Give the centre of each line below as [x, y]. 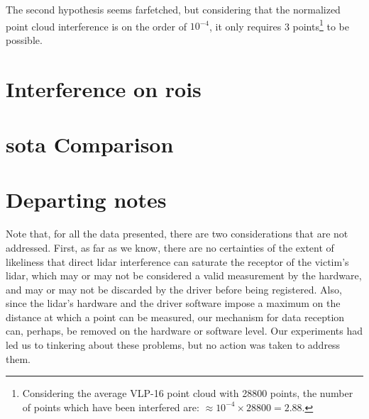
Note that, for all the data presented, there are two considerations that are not [177, 234]
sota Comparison [90, 144]
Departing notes [86, 200]
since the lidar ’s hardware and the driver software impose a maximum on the [173, 303]
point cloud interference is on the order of [96, 26]
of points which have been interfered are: [111, 407]
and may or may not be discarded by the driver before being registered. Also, [174, 289]
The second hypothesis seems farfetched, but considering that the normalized [173, 9]
